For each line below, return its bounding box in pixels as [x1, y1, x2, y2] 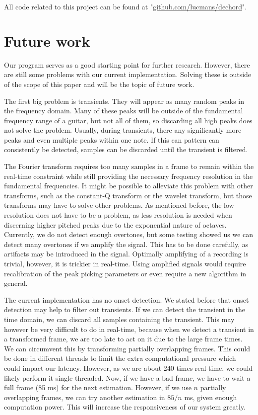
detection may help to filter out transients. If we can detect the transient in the [4, 304, 246, 315]
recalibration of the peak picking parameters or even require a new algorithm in [4, 268, 247, 278]
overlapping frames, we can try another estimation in [4, 392, 165, 402]
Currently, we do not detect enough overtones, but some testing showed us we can [4, 229, 254, 240]
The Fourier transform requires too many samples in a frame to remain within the [4, 161, 254, 171]
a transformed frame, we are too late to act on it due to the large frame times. [4, 333, 243, 344]
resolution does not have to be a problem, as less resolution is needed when [4, 210, 232, 220]
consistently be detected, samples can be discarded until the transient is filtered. [4, 144, 248, 155]
